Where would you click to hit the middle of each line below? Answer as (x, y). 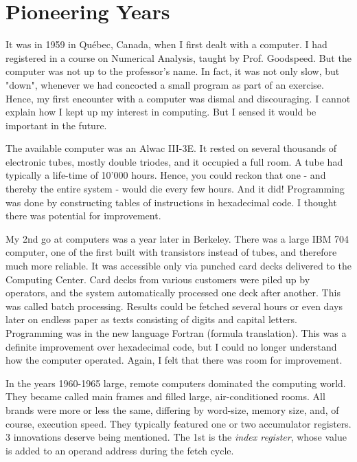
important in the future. (56, 125)
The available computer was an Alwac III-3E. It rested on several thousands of (171, 148)
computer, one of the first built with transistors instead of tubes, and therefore (171, 252)
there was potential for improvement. (83, 216)
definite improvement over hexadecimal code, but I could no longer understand (171, 346)
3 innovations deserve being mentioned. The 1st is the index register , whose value (176, 437)
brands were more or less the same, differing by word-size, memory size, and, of (172, 409)
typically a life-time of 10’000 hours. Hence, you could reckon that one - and (166, 175)
